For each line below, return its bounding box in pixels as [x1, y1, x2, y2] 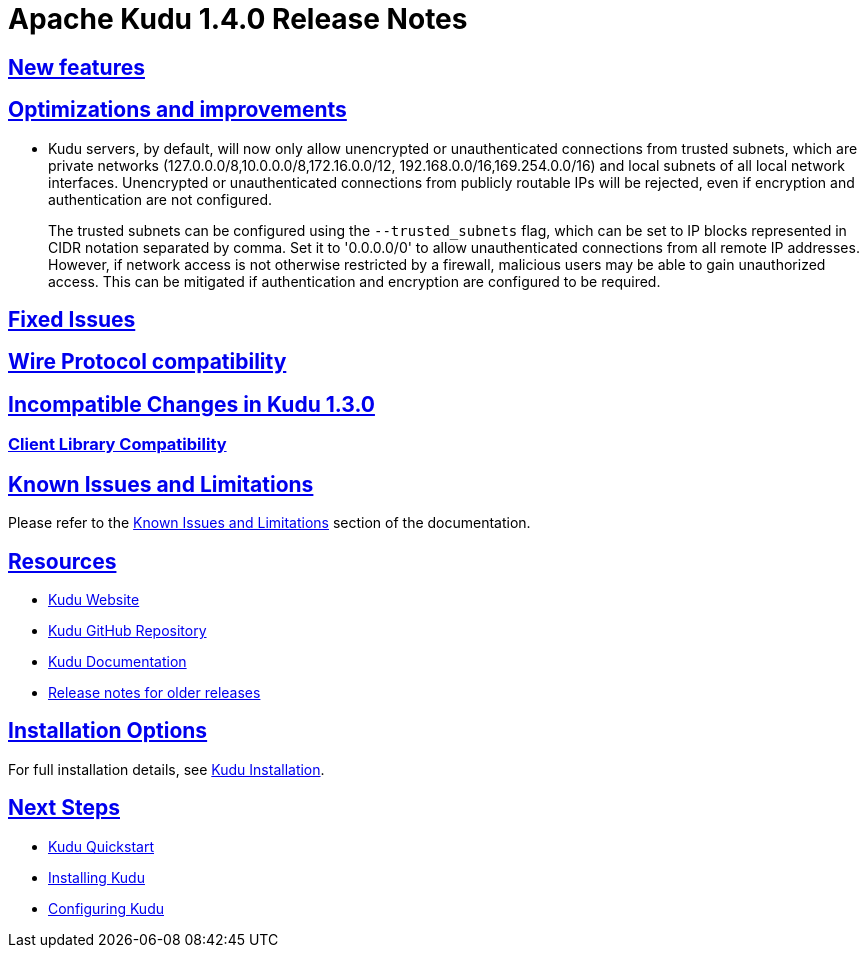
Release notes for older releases [48, 683, 261, 701]
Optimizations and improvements [8, 97, 347, 123]
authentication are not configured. [48, 190, 273, 208]
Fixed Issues [8, 307, 136, 333]
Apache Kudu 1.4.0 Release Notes [8, 2, 468, 36]
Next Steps [8, 795, 120, 821]
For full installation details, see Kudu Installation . [8, 760, 325, 778]
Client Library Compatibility [8, 434, 227, 455]
